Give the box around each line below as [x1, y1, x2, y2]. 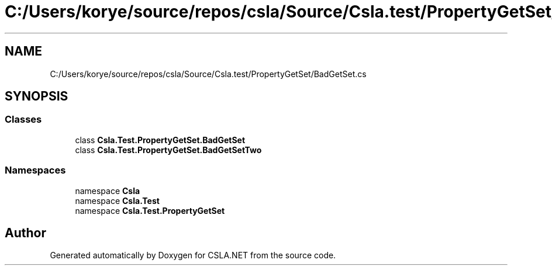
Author [5, 225, 46, 240]
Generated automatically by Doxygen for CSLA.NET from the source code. [50, 250, 336, 261]
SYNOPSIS [5, 89, 68, 104]
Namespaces [5, 164, 66, 176]
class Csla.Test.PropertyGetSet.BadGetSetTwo [75, 144, 262, 155]
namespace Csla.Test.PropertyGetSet [75, 205, 225, 216]
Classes [5, 113, 42, 126]
